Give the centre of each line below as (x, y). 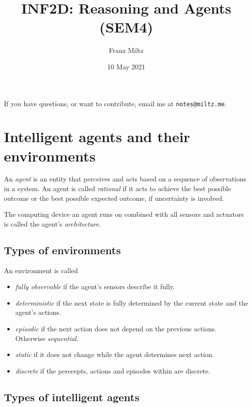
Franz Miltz (126, 50)
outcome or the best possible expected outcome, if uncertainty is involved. (114, 198)
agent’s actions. (38, 312)
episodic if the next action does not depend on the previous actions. (116, 329)
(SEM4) (126, 27)
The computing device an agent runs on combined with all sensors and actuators (124, 214)
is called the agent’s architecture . (52, 223)
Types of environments (62, 250)
